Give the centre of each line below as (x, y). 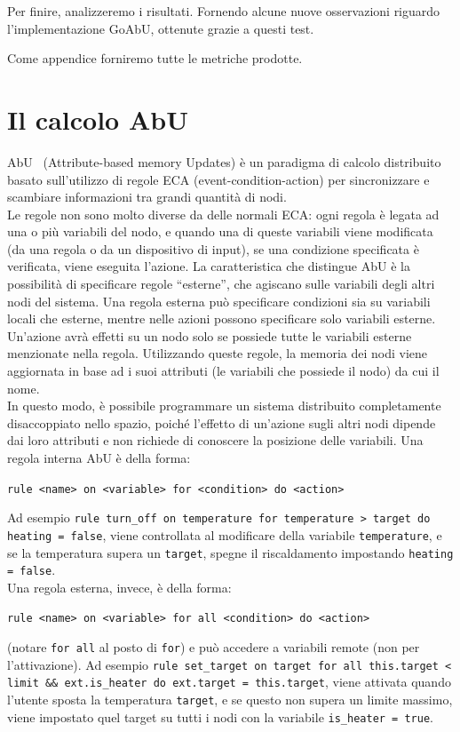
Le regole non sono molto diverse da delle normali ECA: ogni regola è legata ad (223, 214)
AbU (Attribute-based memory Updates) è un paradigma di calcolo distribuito (224, 161)
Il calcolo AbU (98, 119)
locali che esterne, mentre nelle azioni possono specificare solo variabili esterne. (222, 318)
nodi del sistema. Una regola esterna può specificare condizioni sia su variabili (219, 301)
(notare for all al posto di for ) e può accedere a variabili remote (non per (214, 647)
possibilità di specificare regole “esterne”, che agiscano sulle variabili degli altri (221, 284)
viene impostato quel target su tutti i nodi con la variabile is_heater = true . (220, 716)
